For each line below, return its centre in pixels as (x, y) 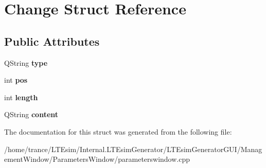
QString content (31, 114)
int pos (16, 80)
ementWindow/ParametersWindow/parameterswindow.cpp (97, 159)
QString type (26, 62)
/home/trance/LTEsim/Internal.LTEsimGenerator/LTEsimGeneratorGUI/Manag (133, 149)
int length (21, 97)
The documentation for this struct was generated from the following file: (118, 131)
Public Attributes (52, 41)
